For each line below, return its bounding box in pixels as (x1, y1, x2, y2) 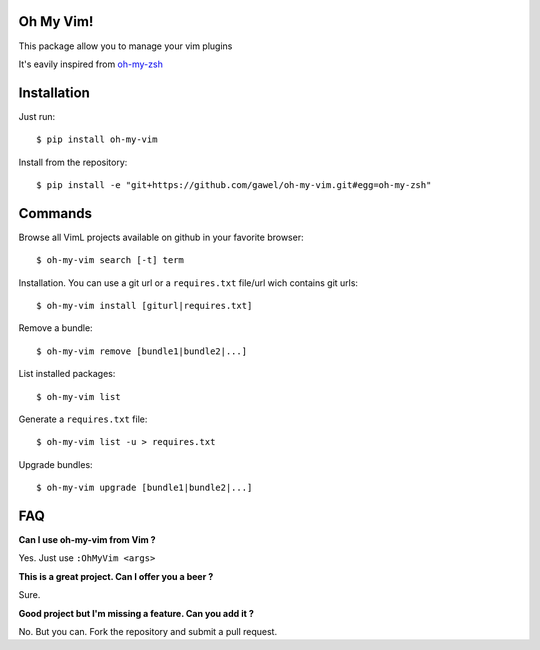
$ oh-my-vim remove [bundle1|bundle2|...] (36, 345, 248, 357)
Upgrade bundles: (18, 458, 94, 470)
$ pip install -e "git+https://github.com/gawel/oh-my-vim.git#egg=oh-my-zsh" (36, 179, 432, 190)
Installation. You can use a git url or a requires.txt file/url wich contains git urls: (18, 276, 359, 289)
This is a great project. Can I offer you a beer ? (18, 570, 214, 582)
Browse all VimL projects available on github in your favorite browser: (18, 231, 304, 243)
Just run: (18, 110, 56, 122)
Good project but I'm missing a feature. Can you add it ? (18, 607, 254, 619)
